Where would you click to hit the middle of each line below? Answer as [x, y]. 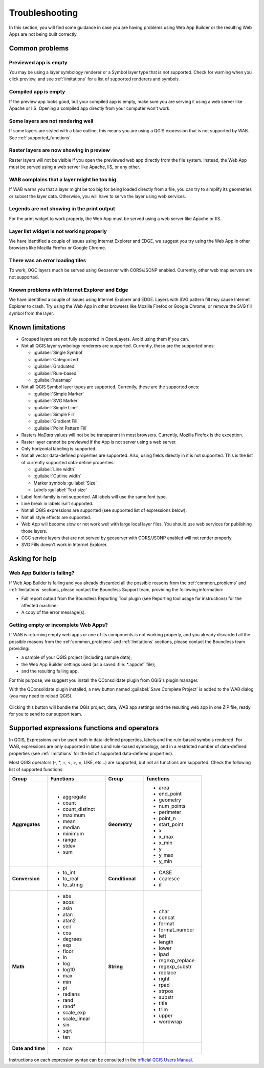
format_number [177, 930]
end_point [170, 794]
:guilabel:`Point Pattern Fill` [61, 428]
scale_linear [77, 1018]
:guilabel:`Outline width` [57, 476]
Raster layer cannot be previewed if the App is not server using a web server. [99, 442]
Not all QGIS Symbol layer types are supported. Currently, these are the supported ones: [110, 387]
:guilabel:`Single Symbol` [58, 352]
